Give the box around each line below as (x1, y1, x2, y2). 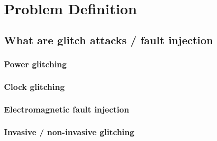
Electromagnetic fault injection (4, 103, 129, 115)
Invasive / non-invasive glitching (4, 125, 134, 138)
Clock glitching (4, 80, 65, 92)
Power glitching (4, 58, 67, 70)
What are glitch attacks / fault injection (4, 32, 214, 47)
